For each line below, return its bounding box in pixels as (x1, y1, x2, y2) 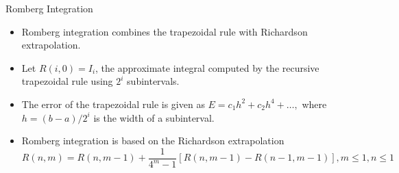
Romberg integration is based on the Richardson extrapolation (21, 133, 285, 148)
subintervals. (127, 74, 180, 88)
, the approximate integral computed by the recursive (95, 60, 319, 75)
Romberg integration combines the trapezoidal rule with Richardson (21, 24, 308, 38)
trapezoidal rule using (21, 74, 113, 88)
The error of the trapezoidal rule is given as (21, 96, 205, 111)
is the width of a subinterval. (93, 110, 215, 124)
